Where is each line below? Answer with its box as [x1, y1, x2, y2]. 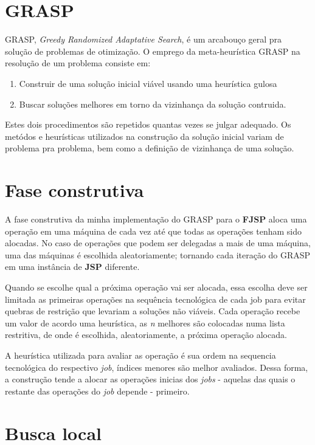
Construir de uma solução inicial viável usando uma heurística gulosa [19, 77, 277, 89]
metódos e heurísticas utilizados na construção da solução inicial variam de [5, 129, 284, 142]
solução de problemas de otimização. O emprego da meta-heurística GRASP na [5, 44, 300, 57]
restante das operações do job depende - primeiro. [5, 384, 190, 397]
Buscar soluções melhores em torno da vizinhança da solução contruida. [19, 97, 286, 110]
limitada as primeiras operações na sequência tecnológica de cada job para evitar [5, 292, 306, 305]
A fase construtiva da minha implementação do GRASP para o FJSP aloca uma [5, 213, 307, 225]
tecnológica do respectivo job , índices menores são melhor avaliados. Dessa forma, [5, 360, 308, 373]
